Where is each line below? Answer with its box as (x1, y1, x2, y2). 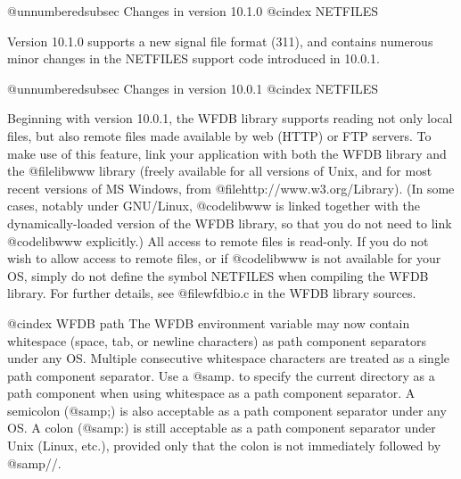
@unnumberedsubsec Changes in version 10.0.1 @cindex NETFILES (7, 78, 379, 97)
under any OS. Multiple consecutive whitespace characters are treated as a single (7, 349, 449, 368)
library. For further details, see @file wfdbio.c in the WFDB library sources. (7, 284, 416, 302)
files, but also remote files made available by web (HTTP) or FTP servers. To (7, 126, 432, 145)
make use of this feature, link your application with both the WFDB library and (7, 144, 447, 162)
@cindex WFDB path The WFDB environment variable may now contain (7, 313, 410, 332)
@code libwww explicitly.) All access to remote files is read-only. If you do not (7, 231, 429, 250)
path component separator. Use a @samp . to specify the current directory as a (7, 366, 435, 384)
